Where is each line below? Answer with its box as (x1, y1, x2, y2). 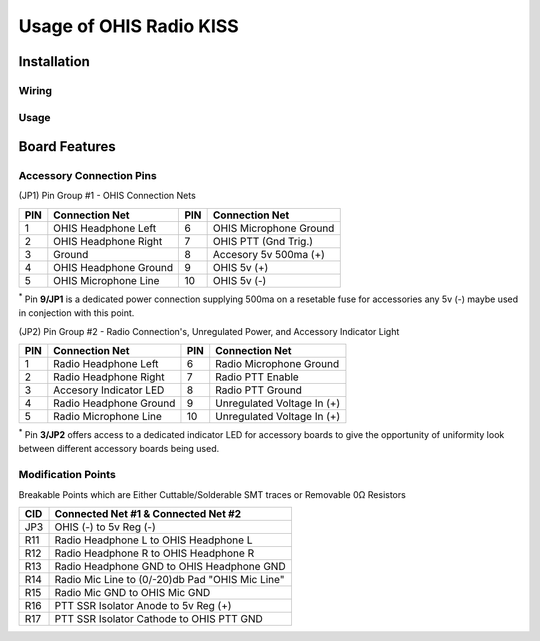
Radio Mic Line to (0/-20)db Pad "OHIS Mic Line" (54, 572, 285, 586)
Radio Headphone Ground (53, 396, 176, 410)
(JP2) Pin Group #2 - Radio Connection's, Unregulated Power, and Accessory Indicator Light (18, 325, 400, 337)
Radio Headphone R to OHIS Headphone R (54, 546, 255, 560)
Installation (18, 53, 90, 70)
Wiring (18, 83, 53, 97)
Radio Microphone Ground (215, 357, 340, 371)
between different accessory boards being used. (18, 443, 220, 455)
